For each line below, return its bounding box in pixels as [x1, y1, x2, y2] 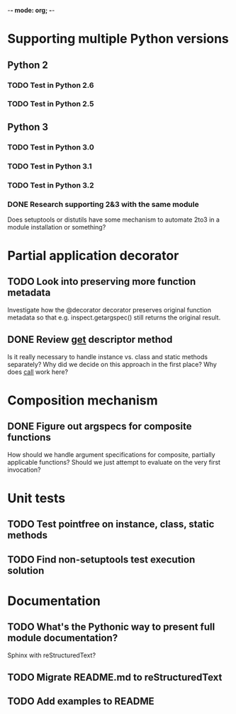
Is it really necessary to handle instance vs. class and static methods [7, 352, 208, 361]
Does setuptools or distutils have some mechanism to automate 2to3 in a [7, 215, 220, 224]
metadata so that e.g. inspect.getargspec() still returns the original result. [7, 313, 221, 322]
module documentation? [7, 632, 118, 644]
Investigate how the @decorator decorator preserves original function [7, 305, 211, 314]
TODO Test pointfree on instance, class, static [7, 518, 215, 531]
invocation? [7, 465, 41, 474]
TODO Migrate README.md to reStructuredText [7, 671, 223, 684]
